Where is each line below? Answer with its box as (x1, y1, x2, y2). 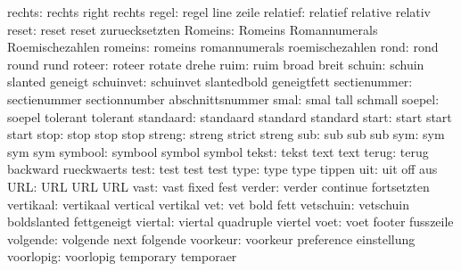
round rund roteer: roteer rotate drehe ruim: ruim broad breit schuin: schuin (7, 54, 424, 73)
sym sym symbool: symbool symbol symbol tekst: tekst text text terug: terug (7, 142, 429, 160)
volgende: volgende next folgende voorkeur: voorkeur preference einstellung (7, 229, 416, 248)
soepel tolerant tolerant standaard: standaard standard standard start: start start (7, 107, 452, 126)
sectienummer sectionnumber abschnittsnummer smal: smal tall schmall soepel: (7, 89, 440, 108)
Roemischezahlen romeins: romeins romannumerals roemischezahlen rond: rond (7, 37, 439, 56)
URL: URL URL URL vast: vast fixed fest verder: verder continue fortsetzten (7, 177, 430, 195)
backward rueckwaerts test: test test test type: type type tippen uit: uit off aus (7, 160, 438, 178)
